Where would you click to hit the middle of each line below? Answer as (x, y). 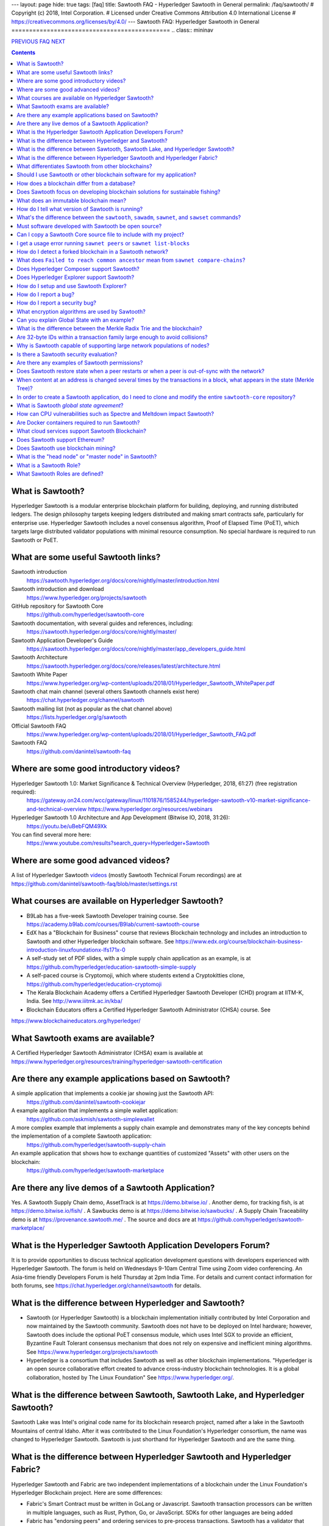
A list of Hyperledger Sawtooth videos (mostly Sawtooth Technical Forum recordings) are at (126, 875)
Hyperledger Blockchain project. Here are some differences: (87, 1492)
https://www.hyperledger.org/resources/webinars (150, 809)
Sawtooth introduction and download (58, 589)
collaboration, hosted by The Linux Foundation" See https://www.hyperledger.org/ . (130, 1377)
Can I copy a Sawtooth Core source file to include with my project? (101, 234)
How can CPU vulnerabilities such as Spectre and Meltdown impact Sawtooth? (115, 414)
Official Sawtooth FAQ (39, 726)
